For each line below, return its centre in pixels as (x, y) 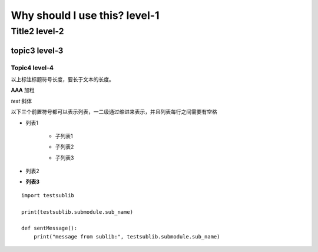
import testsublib (48, 195)
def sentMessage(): (49, 228)
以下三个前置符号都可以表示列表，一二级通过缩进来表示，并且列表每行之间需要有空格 (114, 112)
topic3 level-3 (37, 50)
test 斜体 (21, 101)
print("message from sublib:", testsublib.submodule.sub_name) (127, 236)
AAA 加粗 (23, 90)
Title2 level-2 (37, 31)
